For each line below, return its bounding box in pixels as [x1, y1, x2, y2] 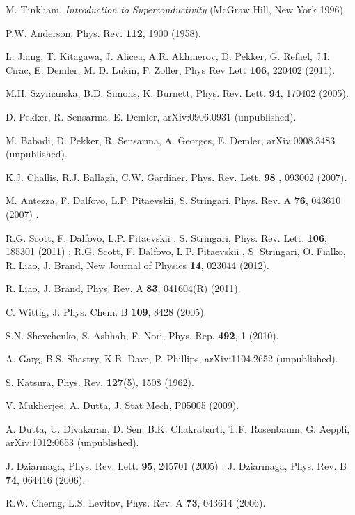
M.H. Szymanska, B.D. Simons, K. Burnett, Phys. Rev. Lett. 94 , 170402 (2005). [6, 86, 349, 100]
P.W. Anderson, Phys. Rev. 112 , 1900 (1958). [6, 25, 201, 40]
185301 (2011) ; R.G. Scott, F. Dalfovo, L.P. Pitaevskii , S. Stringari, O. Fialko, [6, 244, 346, 259]
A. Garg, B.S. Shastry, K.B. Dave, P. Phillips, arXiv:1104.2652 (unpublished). [6, 351, 338, 366]
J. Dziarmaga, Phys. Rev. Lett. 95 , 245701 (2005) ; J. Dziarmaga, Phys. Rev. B [6, 459, 347, 473]
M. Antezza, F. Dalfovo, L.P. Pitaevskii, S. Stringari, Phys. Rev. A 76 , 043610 [6, 193, 341, 208]
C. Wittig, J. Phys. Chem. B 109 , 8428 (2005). [6, 304, 207, 318]
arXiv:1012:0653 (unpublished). [6, 435, 139, 449]
